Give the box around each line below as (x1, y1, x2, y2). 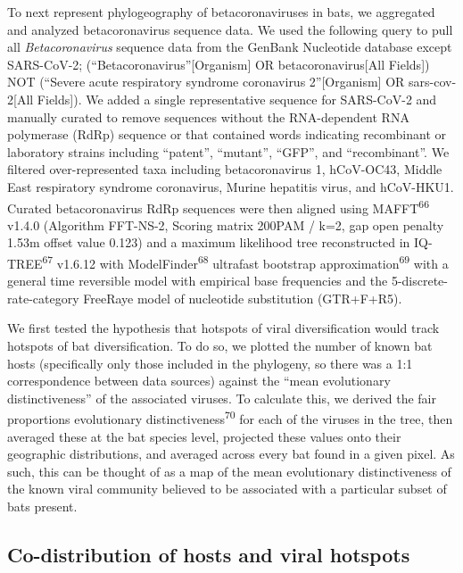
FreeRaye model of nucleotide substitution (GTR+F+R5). (83, 288, 402, 307)
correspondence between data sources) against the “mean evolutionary (7, 371, 391, 390)
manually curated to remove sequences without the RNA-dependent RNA (7, 107, 409, 126)
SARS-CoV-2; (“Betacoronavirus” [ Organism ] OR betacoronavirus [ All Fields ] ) (7, 54, 430, 73)
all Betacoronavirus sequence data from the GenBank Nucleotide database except (7, 37, 452, 56)
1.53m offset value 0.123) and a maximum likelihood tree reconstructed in (7, 233, 410, 252)
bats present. (7, 497, 78, 515)
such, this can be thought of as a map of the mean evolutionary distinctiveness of (7, 461, 451, 480)
